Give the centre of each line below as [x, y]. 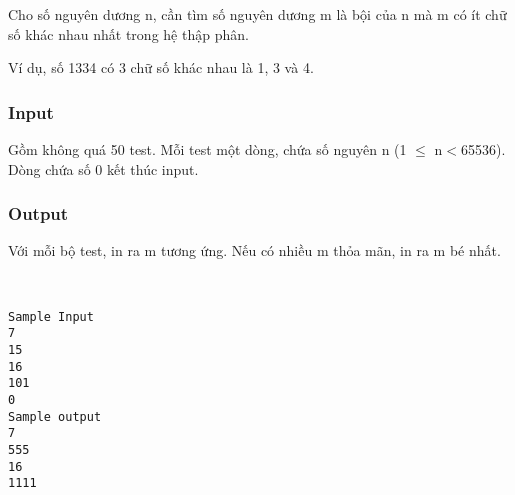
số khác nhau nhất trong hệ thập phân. [128, 33]
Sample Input [51, 316]
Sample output [55, 416]
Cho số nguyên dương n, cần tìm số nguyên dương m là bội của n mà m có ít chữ [257, 14]
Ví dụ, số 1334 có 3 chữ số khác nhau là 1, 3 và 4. [161, 67]
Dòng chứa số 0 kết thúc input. [103, 168]
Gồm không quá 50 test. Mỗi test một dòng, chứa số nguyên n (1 [207, 149]
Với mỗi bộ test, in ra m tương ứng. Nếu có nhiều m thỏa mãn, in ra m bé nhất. [254, 250]
